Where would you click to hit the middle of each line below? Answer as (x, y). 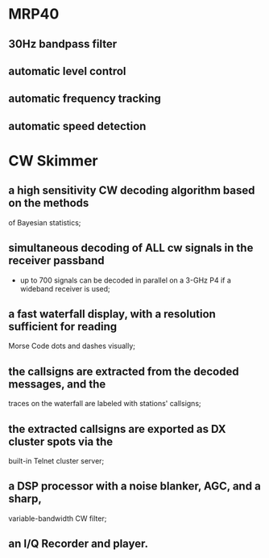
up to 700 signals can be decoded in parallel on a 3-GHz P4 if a (126, 280)
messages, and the (57, 384)
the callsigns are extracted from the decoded (124, 371)
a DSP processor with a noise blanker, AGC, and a (135, 487)
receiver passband (56, 260)
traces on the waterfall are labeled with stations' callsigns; (105, 404)
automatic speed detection (77, 126)
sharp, (25, 499)
